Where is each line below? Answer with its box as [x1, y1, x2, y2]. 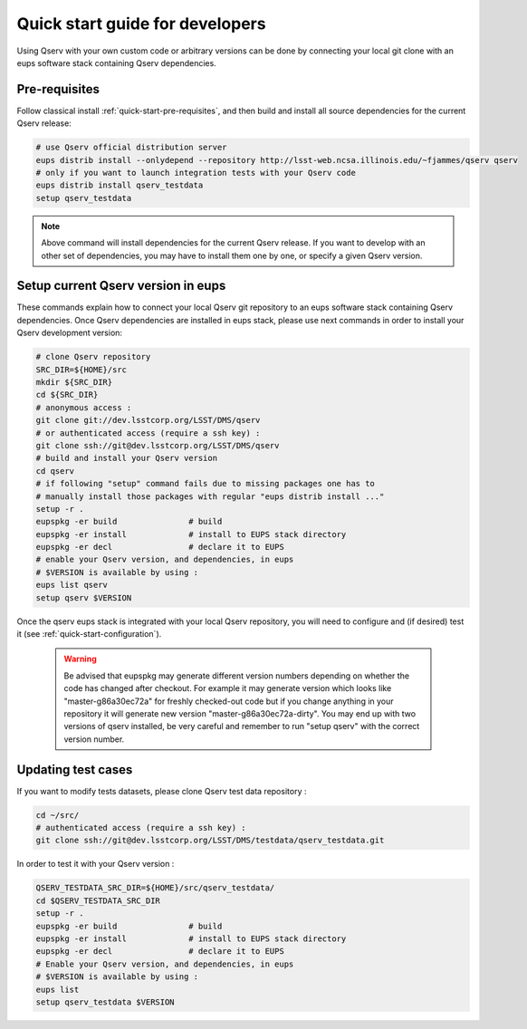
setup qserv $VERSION [35, 592, 132, 602]
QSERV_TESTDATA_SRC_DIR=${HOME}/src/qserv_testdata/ [35, 883, 275, 893]
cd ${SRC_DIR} [35, 389, 99, 400]
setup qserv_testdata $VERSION [35, 996, 176, 1007]
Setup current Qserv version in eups [16, 278, 226, 293]
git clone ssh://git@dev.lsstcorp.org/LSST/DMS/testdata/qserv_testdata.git [35, 835, 385, 846]
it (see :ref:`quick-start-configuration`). [16, 629, 162, 640]
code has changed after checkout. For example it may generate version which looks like [63, 683, 392, 694]
